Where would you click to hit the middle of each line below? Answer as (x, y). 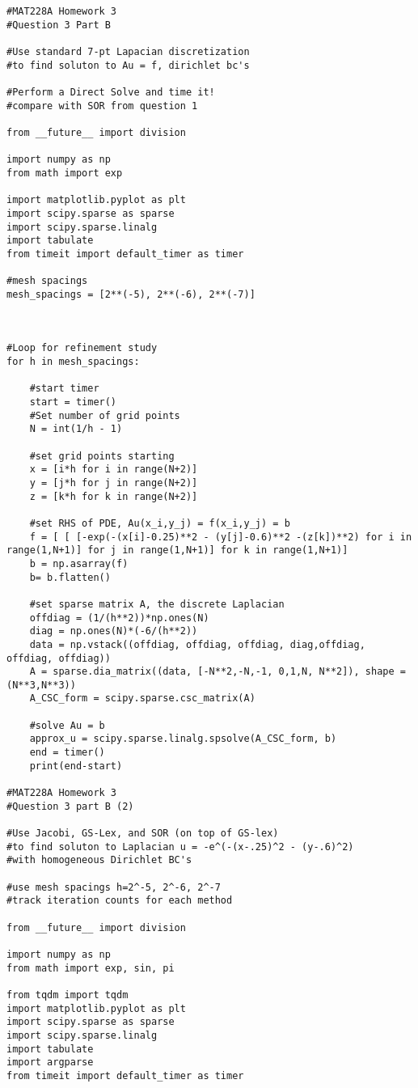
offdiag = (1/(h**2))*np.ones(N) (119, 618)
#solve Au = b (67, 725)
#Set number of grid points (105, 415)
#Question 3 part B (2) (70, 806)
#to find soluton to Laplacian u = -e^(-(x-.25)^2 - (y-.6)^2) (180, 847)
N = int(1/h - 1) (76, 429)
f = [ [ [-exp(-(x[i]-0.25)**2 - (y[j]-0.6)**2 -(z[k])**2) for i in (221, 537)
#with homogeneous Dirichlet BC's (99, 860)
